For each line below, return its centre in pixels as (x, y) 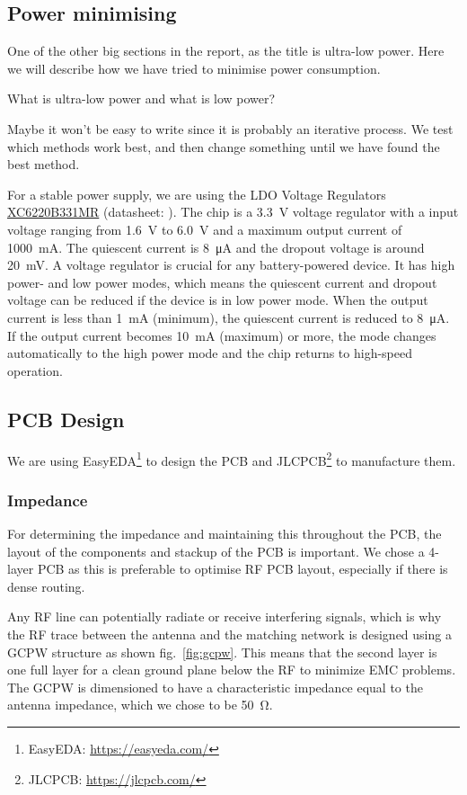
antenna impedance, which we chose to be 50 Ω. (140, 705)
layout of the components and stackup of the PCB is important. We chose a (216, 551)
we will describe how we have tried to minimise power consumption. (194, 68)
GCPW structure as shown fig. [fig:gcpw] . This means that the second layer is (222, 652)
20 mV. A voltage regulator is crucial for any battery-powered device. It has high (231, 265)
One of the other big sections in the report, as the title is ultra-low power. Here (226, 51)
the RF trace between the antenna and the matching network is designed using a (229, 634)
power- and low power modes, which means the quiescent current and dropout (222, 282)
